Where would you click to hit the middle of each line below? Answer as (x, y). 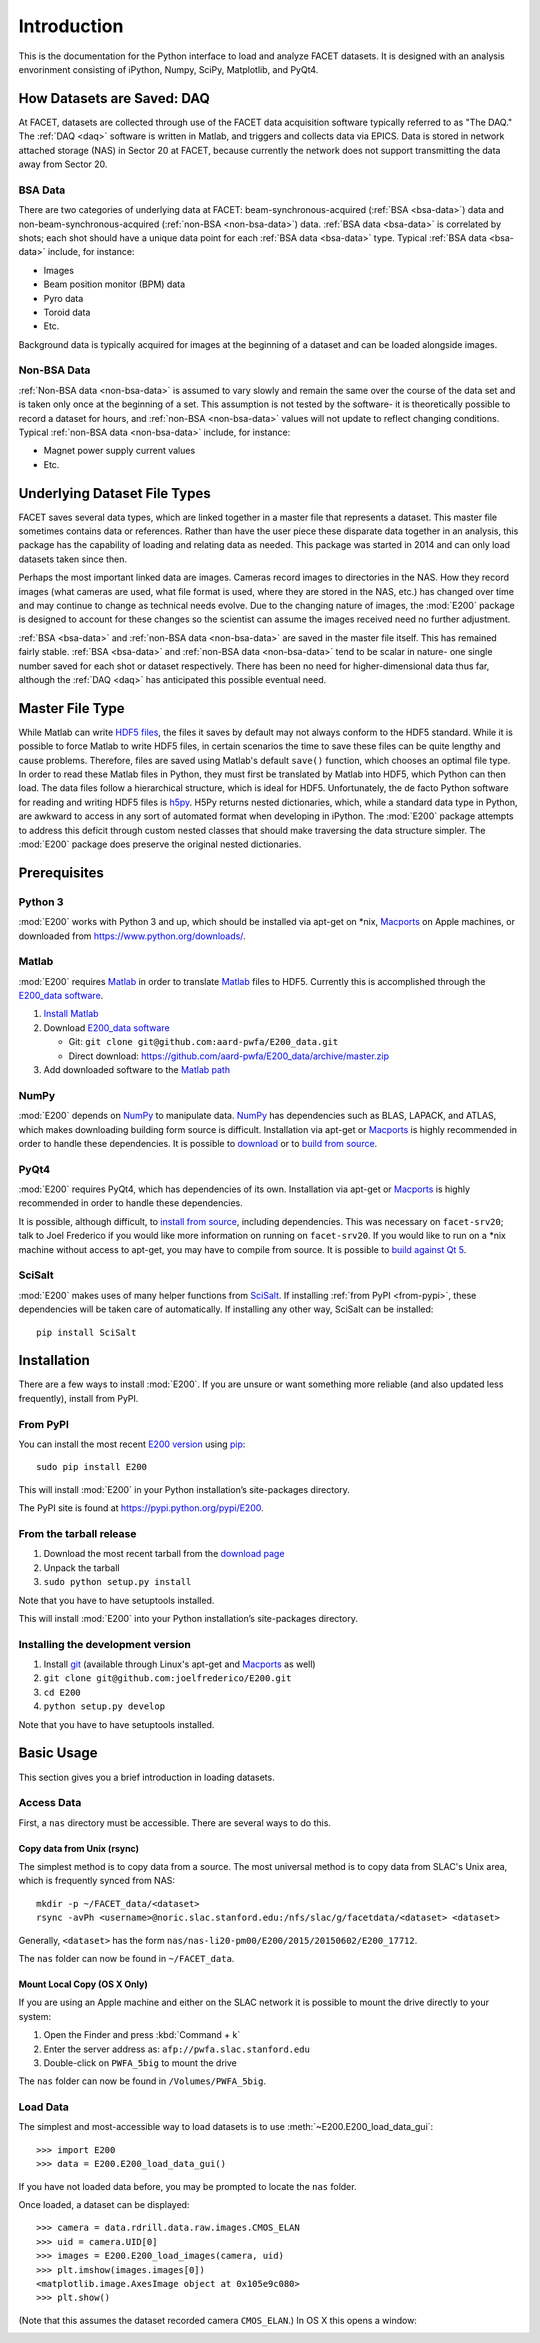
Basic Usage (58, 1753)
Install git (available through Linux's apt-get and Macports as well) (179, 1664)
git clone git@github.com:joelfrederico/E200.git (167, 1678)
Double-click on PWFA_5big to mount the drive (140, 2062)
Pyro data (63, 298)
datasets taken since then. (72, 559)
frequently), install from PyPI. (78, 1398)
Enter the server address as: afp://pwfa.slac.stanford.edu (176, 2049)
